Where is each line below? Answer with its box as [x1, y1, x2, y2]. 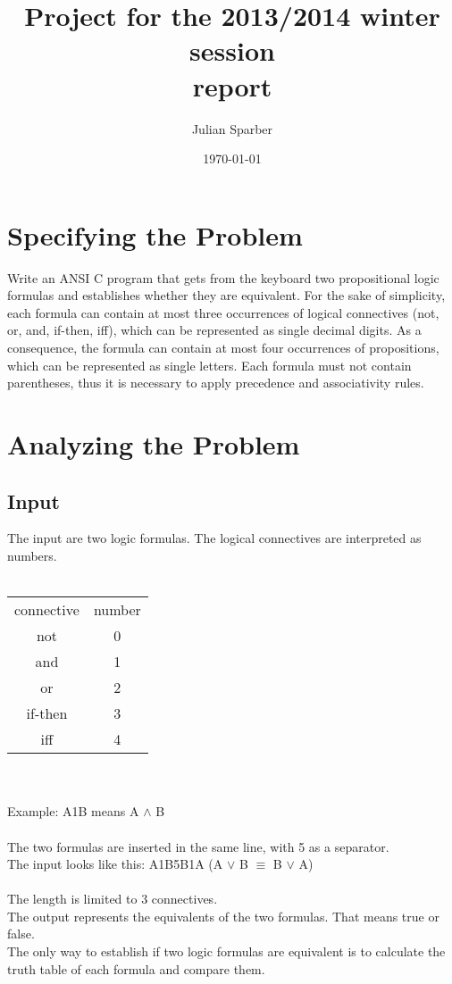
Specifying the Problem [7, 216, 303, 253]
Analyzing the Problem [7, 425, 300, 462]
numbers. [7, 546, 57, 564]
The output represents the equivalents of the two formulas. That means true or [7, 906, 439, 925]
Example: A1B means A [7, 802, 139, 821]
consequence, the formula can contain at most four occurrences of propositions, [7, 338, 439, 356]
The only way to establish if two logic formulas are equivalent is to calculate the [7, 942, 446, 961]
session [189, 32, 275, 69]
